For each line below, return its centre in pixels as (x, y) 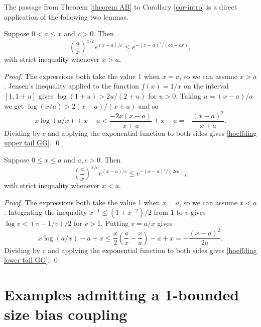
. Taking (188, 96)
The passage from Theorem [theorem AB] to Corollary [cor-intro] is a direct (120, 7)
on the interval (206, 86)
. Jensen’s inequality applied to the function (72, 86)
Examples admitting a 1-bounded (122, 295)
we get (14, 105)
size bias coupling (66, 314)
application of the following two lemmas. (66, 16)
